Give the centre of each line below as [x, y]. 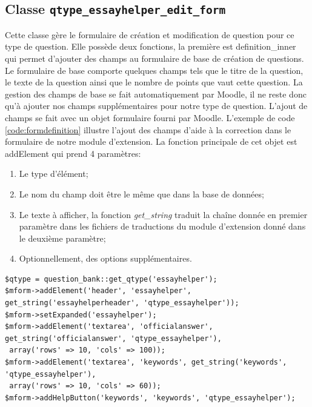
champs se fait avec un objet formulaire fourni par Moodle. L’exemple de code [150, 117]
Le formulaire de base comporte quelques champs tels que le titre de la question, [154, 70]
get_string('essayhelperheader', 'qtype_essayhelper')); [122, 303]
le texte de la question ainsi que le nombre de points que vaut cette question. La [154, 82]
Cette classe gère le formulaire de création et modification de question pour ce [150, 34]
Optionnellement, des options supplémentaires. [105, 258]
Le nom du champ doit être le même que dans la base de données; [141, 194]
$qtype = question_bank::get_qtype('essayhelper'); [111, 279]
